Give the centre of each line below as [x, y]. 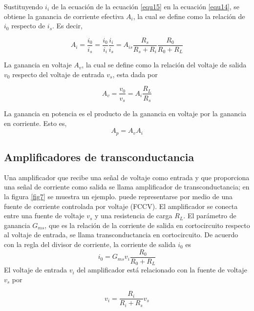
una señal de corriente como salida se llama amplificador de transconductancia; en [127, 187]
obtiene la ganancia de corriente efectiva [64, 16]
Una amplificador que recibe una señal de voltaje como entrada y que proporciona [127, 177]
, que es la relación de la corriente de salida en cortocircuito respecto [147, 225]
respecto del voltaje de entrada [58, 74]
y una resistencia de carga [134, 216]
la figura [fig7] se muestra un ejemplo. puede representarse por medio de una [118, 197]
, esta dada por [135, 74]
